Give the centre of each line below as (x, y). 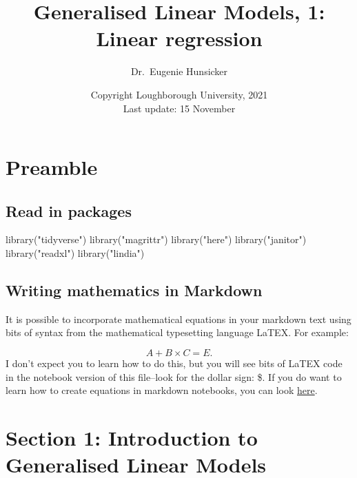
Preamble (52, 167)
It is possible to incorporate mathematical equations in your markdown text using (178, 319)
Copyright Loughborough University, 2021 (179, 94)
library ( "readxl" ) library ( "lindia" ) (75, 253)
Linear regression (179, 38)
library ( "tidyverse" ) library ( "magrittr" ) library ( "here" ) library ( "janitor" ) (156, 239)
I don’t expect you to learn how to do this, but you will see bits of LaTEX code (174, 363)
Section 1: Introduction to (132, 438)
